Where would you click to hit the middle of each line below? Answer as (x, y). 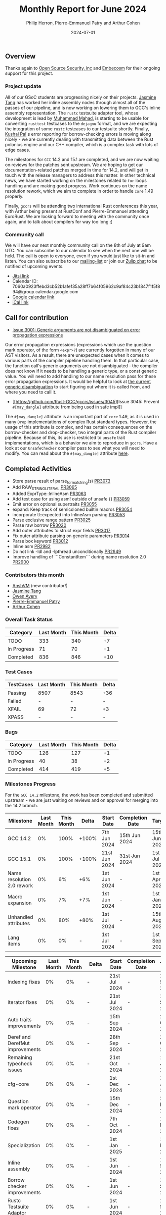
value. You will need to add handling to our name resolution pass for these (81, 376)
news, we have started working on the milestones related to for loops (76, 180)
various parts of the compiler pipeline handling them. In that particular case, (82, 360)
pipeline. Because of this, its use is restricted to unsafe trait (65, 438)
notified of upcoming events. (34, 266)
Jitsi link (21, 276)
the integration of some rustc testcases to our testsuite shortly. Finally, (77, 129)
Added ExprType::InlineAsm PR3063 (49, 494)
